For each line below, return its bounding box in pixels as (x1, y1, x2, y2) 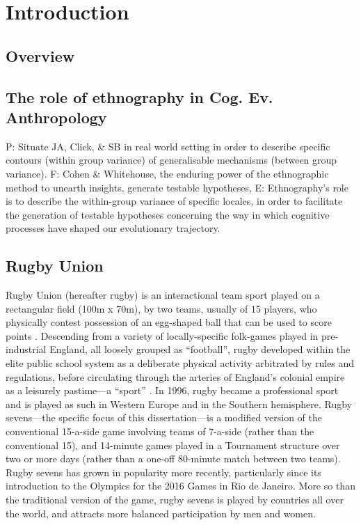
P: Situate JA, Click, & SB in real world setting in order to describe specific (6, 139, 330, 153)
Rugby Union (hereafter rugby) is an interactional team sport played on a (6, 288, 320, 302)
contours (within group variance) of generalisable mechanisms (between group (6, 152, 337, 167)
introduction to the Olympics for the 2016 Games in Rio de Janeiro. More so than (6, 478, 355, 493)
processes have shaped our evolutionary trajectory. (6, 221, 220, 235)
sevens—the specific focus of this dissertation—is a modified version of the (6, 410, 322, 425)
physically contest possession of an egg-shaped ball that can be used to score (6, 315, 332, 329)
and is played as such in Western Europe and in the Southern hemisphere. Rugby (6, 396, 352, 411)
